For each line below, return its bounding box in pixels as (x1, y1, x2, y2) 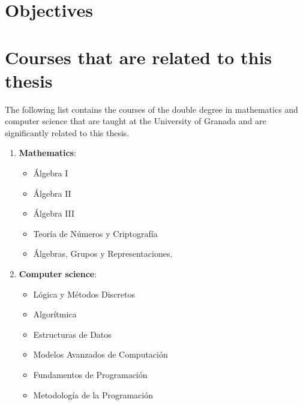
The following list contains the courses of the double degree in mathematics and (5, 103, 298, 115)
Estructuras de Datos (33, 328, 112, 340)
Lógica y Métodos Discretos (33, 287, 136, 300)
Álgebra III (33, 207, 75, 220)
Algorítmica (33, 308, 77, 320)
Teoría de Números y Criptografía (33, 227, 158, 239)
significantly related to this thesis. (5, 126, 130, 139)
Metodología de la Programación (33, 388, 153, 401)
